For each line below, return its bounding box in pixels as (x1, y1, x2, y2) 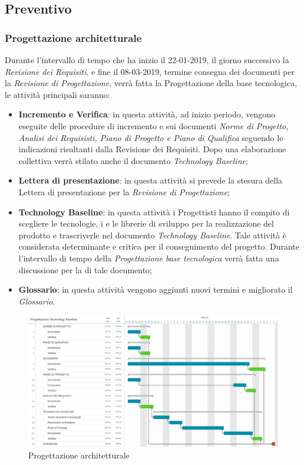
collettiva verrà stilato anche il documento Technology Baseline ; (18, 154, 248, 166)
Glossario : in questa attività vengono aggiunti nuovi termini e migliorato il (18, 283, 293, 296)
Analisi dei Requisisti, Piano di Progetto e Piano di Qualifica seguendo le (18, 131, 283, 143)
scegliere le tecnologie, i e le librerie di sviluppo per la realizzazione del (18, 217, 274, 230)
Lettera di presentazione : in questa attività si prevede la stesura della (18, 174, 283, 186)
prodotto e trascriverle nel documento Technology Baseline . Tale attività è (18, 228, 286, 241)
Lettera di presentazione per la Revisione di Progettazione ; (18, 185, 230, 198)
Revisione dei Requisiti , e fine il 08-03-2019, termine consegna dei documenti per (5, 65, 295, 77)
